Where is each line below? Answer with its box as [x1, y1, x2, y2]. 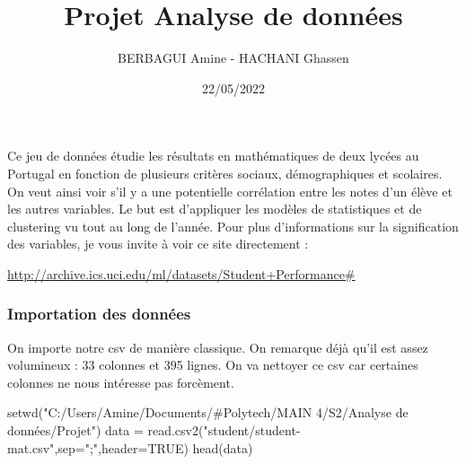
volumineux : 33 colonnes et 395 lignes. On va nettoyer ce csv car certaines [7, 355, 418, 374]
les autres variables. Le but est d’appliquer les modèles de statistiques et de [7, 199, 422, 218]
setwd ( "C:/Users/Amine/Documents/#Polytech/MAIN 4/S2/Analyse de [7, 403, 409, 422]
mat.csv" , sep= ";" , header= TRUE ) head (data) [7, 438, 253, 457]
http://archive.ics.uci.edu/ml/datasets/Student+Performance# [7, 264, 356, 283]
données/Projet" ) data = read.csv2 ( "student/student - [7, 421, 301, 440]
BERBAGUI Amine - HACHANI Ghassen [118, 48, 349, 67]
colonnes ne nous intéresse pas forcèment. [7, 372, 234, 391]
